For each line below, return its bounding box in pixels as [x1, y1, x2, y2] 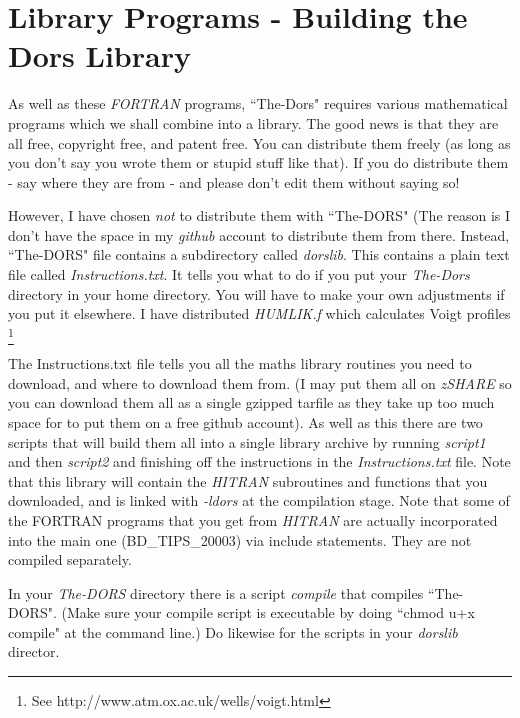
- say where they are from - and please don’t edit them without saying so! [8, 171, 460, 192]
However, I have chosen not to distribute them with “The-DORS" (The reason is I [8, 205, 511, 226]
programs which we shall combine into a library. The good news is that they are [8, 112, 499, 133]
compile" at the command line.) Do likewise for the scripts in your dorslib [8, 621, 458, 642]
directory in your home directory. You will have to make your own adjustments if [8, 283, 505, 304]
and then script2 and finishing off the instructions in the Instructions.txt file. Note [8, 451, 511, 472]
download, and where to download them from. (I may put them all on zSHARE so [8, 372, 512, 393]
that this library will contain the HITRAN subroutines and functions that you [8, 470, 488, 491]
